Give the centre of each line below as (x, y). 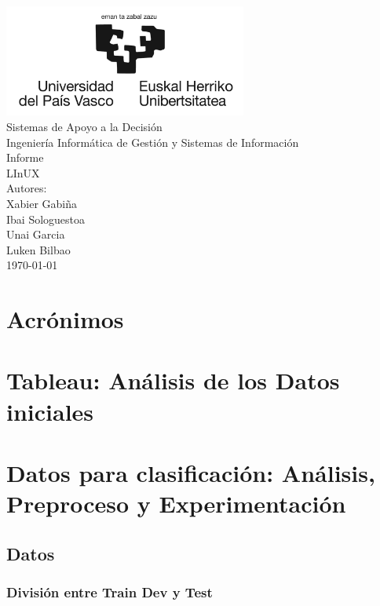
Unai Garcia (36, 234)
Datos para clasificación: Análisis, (191, 473)
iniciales (50, 411)
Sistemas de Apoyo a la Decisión (84, 126)
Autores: (27, 188)
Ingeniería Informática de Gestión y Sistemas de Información (153, 142)
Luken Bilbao (38, 249)
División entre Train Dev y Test (110, 592)
